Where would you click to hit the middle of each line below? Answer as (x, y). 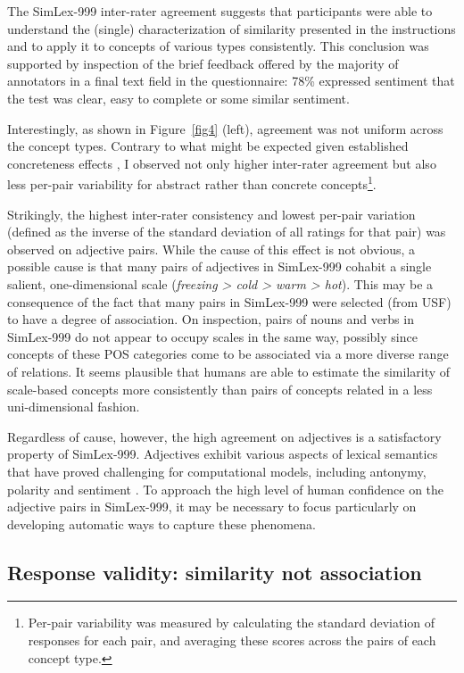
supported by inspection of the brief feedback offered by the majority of (203, 63)
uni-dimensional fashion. (74, 407)
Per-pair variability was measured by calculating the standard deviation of (232, 623)
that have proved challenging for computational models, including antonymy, (217, 471)
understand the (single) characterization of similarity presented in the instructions (232, 28)
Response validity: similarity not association (215, 572)
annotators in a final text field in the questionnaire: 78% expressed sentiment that (231, 81)
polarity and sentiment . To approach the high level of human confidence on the (226, 489)
